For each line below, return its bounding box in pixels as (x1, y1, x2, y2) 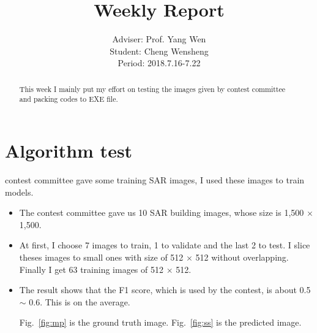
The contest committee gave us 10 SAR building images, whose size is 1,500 (19, 206, 304, 219)
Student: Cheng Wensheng (110, 44, 209, 57)
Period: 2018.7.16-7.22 (117, 56, 201, 69)
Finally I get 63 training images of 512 (19, 262, 163, 275)
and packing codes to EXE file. (19, 94, 118, 104)
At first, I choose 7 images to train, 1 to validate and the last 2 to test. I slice (19, 239, 310, 251)
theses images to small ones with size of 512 (19, 250, 184, 263)
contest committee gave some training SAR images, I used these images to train (5, 173, 305, 186)
